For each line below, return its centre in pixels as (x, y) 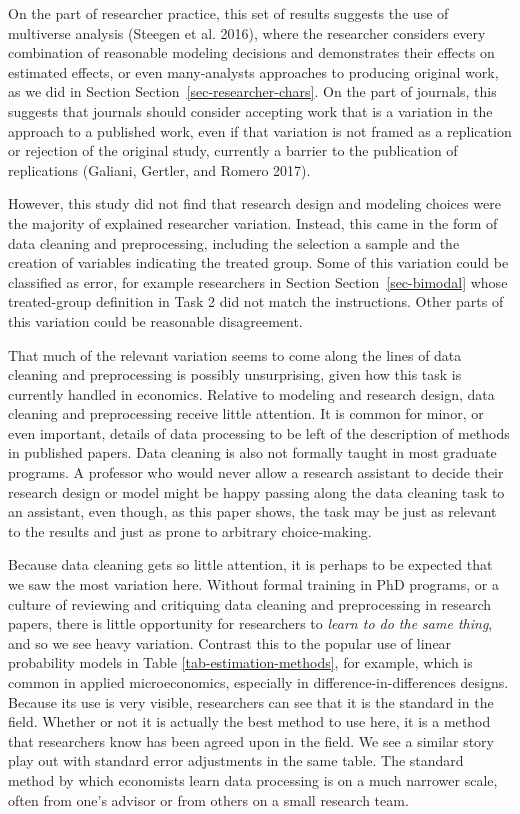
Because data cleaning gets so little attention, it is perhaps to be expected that (250, 564)
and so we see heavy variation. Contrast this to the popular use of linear (230, 642)
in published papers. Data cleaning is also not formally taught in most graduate (252, 452)
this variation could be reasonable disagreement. (155, 320)
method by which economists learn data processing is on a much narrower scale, (253, 779)
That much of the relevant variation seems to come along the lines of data (235, 354)
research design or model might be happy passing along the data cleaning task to (256, 491)
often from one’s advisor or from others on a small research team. (208, 799)
